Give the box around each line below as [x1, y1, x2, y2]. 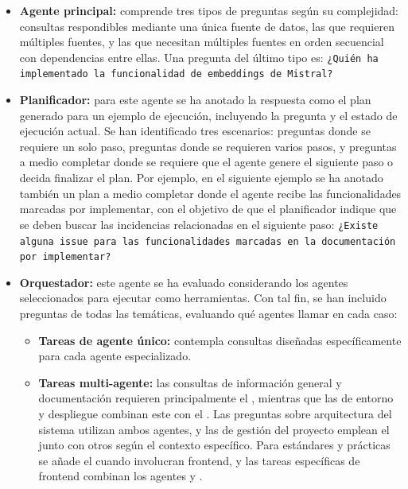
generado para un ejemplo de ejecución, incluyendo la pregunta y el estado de [19, 107, 398, 123]
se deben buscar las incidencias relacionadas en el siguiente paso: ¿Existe [19, 215, 379, 232]
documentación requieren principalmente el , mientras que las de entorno [38, 390, 394, 406]
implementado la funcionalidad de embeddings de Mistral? [19, 68, 333, 80]
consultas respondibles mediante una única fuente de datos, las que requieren [19, 17, 394, 34]
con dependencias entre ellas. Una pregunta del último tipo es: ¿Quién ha [19, 49, 379, 65]
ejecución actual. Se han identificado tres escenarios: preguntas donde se [19, 122, 371, 139]
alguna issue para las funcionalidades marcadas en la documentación [19, 235, 396, 247]
